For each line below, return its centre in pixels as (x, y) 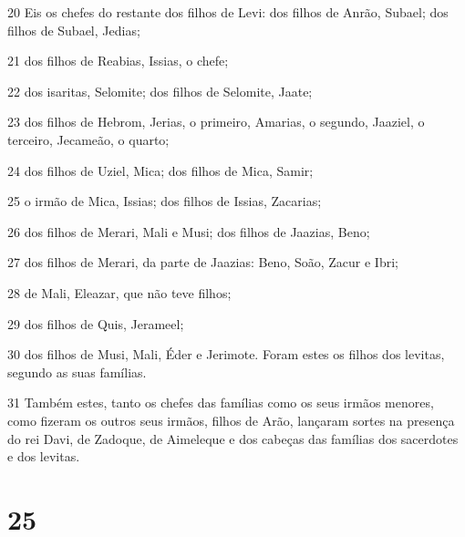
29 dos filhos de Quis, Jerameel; (96, 323)
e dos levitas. (44, 456)
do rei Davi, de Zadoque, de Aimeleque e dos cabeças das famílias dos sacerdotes (233, 438)
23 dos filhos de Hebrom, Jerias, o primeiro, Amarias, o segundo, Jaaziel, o (216, 122)
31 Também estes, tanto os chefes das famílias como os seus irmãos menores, (221, 403)
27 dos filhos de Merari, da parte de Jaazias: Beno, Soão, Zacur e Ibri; (203, 262)
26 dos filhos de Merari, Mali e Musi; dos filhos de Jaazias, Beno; (189, 231)
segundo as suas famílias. (77, 372)
